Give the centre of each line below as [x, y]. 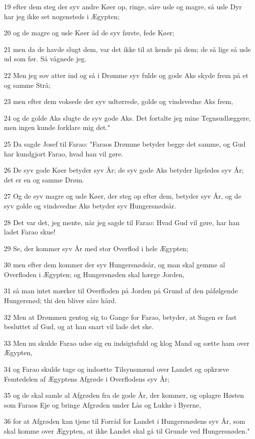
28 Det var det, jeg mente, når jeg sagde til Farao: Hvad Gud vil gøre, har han [122, 222]
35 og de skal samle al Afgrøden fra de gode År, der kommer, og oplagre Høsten [124, 395]
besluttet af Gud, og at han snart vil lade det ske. [79, 326]
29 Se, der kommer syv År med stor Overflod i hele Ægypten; [96, 248]
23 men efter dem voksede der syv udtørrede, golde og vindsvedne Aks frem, [119, 101]
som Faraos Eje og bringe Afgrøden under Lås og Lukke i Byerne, [102, 404]
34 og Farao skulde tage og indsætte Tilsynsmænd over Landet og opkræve [116, 369]
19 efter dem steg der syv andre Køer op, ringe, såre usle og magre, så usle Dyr [123, 6]
